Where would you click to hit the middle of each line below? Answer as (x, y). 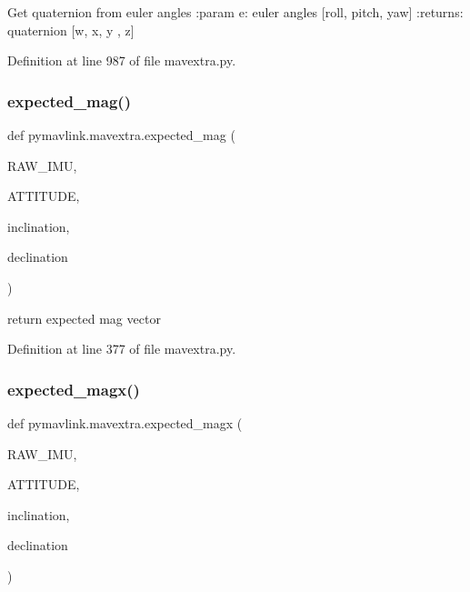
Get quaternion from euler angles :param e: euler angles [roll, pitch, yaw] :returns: (235, 12)
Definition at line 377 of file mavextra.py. (122, 349)
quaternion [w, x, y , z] (71, 30)
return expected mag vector (84, 318)
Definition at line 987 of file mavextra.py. (122, 60)
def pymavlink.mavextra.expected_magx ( (125, 422)
